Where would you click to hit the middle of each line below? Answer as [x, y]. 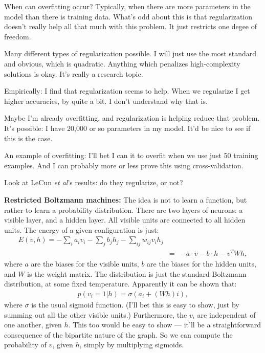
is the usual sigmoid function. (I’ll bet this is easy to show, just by [135, 305]
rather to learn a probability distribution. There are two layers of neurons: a [124, 209]
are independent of [226, 314]
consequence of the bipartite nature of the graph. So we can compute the [118, 334]
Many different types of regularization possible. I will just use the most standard [130, 53]
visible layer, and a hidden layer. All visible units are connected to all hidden [125, 220]
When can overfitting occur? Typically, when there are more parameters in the [127, 6]
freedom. [18, 36]
